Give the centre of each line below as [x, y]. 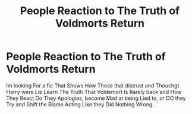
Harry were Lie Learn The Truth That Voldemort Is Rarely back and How [94, 92]
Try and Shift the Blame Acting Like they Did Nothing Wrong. [80, 104]
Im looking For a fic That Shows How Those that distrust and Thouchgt [93, 85]
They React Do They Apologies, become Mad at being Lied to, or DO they [96, 98]
